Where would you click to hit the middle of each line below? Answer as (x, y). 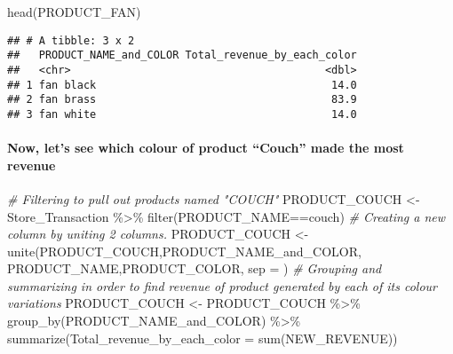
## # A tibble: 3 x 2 (71, 40)
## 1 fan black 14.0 (182, 85)
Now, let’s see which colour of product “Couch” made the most (206, 148)
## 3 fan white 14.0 (182, 114)
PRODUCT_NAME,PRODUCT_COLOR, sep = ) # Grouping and (195, 268)
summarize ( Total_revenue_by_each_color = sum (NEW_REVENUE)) (203, 338)
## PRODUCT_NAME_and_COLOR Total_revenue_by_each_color (182, 55)
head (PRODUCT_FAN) (74, 12)
